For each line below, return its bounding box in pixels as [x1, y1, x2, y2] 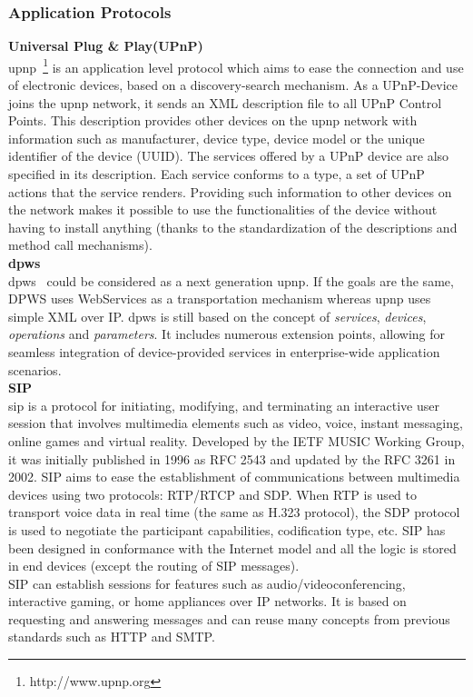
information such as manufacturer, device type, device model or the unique [8, 128, 425, 147]
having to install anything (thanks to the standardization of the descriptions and [8, 217, 458, 236]
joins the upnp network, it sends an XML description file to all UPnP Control [8, 93, 442, 112]
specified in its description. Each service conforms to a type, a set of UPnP [8, 164, 425, 184]
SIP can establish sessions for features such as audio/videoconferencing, [8, 573, 406, 592]
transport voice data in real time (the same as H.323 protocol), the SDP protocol [8, 503, 460, 522]
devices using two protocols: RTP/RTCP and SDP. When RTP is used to [8, 484, 417, 503]
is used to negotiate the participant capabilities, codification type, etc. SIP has [8, 520, 446, 539]
